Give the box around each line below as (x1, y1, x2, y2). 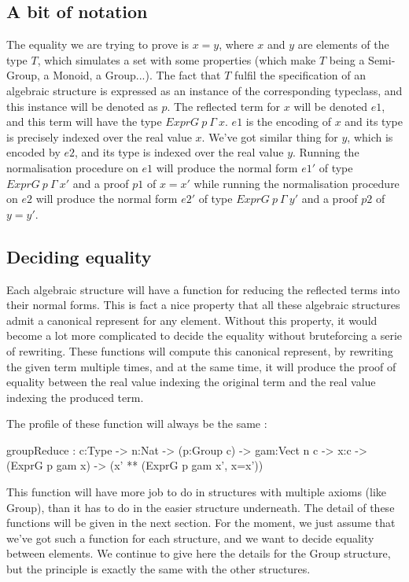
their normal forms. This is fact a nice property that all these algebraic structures (6, 297, 400, 313)
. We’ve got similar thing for (201, 128, 338, 145)
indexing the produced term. (6, 389, 144, 405)
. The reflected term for (167, 98, 281, 114)
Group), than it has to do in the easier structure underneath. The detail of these (6, 499, 395, 515)
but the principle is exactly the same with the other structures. (6, 561, 311, 577)
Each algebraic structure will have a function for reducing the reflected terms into (6, 281, 400, 297)
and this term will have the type (6, 113, 162, 130)
